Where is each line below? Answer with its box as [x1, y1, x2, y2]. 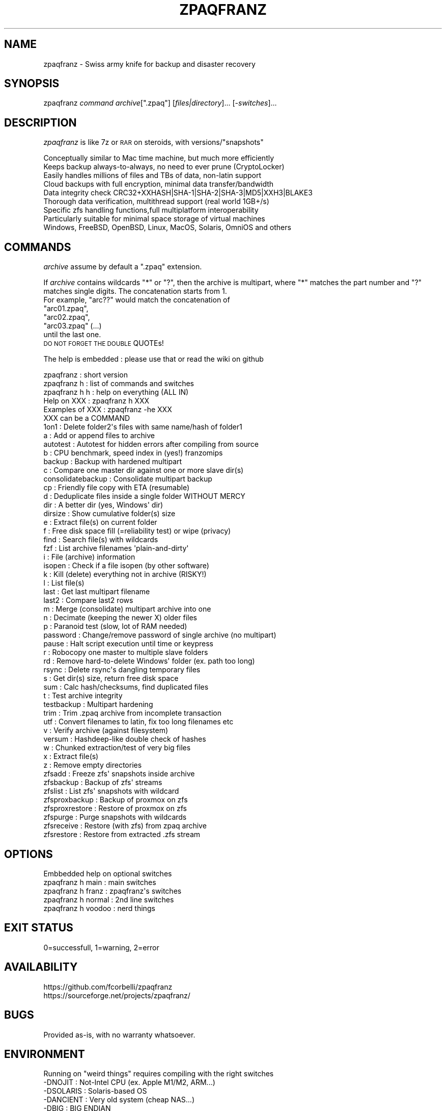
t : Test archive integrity [43, 691, 123, 700]
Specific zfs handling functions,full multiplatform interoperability [43, 206, 259, 215]
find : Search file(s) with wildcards [43, 535, 158, 544]
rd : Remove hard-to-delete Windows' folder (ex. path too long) [43, 656, 255, 666]
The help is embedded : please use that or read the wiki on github [43, 355, 264, 364]
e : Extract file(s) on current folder [43, 518, 157, 527]
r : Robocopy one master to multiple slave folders [43, 648, 208, 657]
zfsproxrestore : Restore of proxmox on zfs [43, 804, 187, 813]
